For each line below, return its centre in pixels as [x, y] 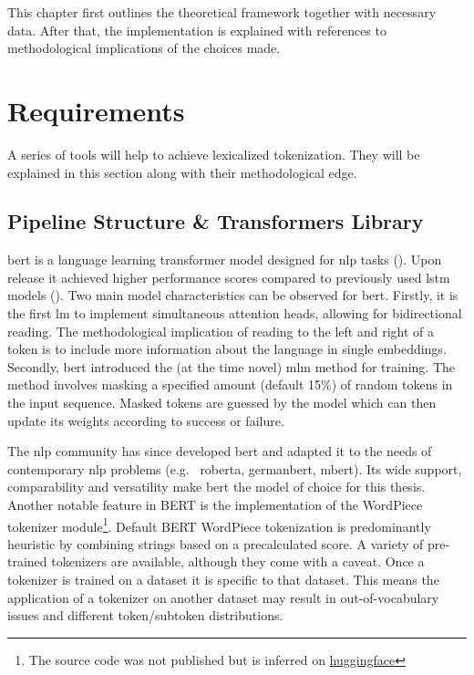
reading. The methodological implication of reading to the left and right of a [221, 331]
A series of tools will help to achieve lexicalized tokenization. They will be [214, 154]
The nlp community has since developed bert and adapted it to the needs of [220, 451]
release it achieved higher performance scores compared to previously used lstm [229, 277]
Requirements [96, 110]
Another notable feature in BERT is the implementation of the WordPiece [215, 505]
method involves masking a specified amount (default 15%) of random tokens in [230, 384]
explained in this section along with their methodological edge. [182, 172]
